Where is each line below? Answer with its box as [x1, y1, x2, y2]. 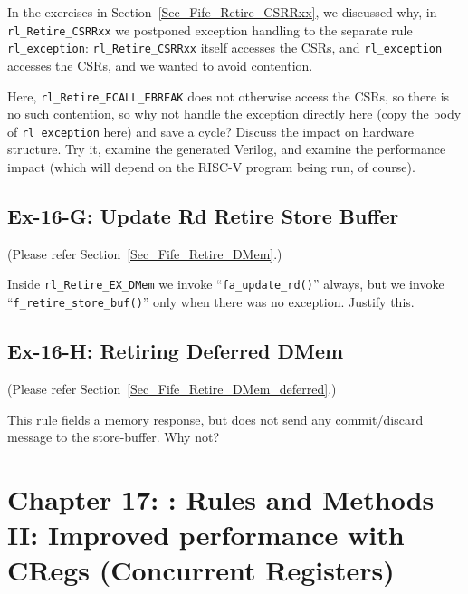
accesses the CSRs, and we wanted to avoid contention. [7, 55, 313, 74]
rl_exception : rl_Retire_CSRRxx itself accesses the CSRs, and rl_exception [7, 38, 443, 57]
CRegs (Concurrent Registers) [7, 551, 395, 589]
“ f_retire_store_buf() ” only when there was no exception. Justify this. [7, 292, 415, 311]
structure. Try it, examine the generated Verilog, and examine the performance [7, 139, 446, 158]
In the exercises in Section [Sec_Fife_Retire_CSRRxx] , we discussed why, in [7, 3, 437, 21]
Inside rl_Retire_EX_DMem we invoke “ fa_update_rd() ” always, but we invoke [7, 274, 444, 293]
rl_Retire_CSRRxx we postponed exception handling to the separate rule [7, 20, 413, 39]
